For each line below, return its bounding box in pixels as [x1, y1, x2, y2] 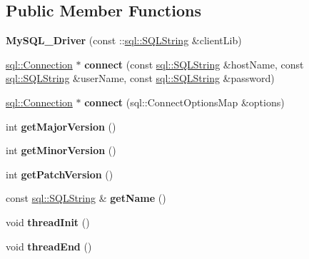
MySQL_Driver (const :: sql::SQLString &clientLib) [6, 33, 242, 48]
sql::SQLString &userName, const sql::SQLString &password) [6, 71, 275, 86]
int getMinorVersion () [6, 143, 116, 158]
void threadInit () [6, 214, 90, 229]
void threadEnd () [6, 238, 92, 253]
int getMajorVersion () [6, 118, 116, 133]
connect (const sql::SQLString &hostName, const [84, 56, 304, 71]
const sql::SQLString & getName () [6, 191, 166, 205]
